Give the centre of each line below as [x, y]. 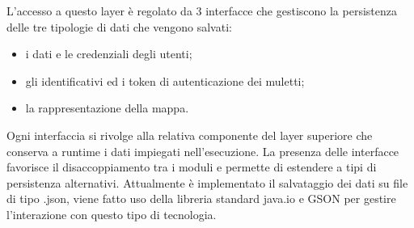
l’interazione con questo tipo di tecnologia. [112, 214]
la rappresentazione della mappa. [107, 108]
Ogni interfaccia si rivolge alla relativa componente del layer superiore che [190, 135]
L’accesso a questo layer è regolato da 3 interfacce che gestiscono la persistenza [202, 11]
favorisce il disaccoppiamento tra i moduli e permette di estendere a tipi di [192, 167]
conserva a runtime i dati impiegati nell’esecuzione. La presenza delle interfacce [203, 151]
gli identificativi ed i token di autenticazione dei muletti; [165, 80]
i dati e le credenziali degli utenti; [109, 54]
